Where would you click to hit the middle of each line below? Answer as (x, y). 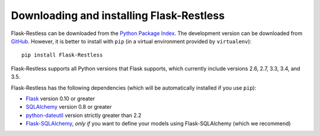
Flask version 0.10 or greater (60, 99)
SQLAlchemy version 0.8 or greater (69, 107)
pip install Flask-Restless (62, 55)
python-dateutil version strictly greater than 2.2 (84, 115)
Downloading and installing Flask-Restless (118, 15)
